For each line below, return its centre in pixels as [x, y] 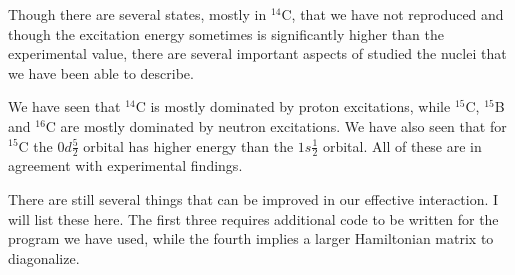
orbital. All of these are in [402, 145]
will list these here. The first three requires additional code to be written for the [253, 218]
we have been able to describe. [101, 72]
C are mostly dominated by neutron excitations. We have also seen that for [276, 125]
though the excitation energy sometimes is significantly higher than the [226, 33]
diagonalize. [44, 257]
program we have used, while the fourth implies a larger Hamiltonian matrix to [251, 238]
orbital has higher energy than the [188, 145]
